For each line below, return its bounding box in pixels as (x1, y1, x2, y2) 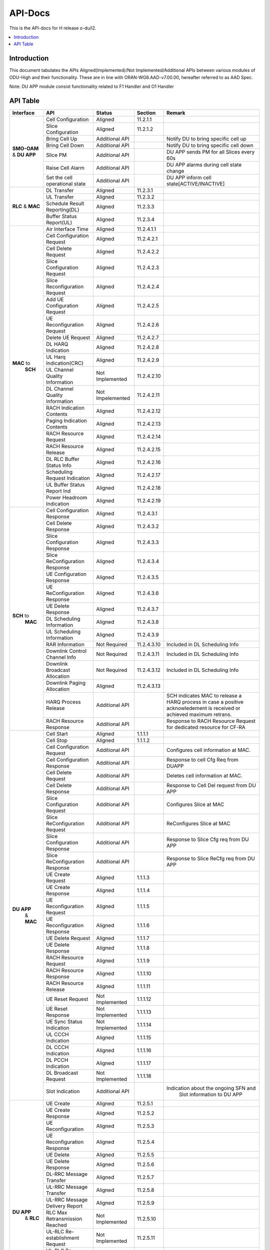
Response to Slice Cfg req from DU (166, 835, 249, 842)
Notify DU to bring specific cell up (166, 135, 246, 142)
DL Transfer (45, 186, 74, 193)
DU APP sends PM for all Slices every (166, 148, 255, 155)
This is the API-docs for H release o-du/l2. (9, 25, 96, 31)
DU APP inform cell (166, 174, 212, 181)
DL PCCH (45, 1056, 68, 1063)
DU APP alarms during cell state (166, 161, 242, 168)
